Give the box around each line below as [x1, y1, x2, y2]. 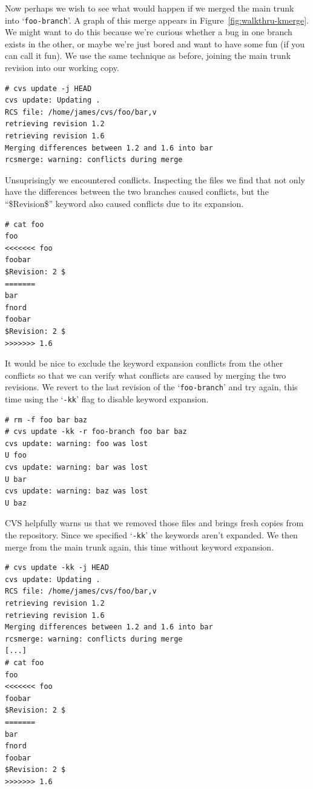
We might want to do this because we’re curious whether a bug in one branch [5, 25, 292, 38]
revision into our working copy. [5, 61, 119, 74]
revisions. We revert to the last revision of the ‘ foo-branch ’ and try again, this [5, 381, 298, 393]
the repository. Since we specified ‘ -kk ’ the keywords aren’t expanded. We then [5, 528, 298, 541]
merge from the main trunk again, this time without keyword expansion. [5, 540, 274, 553]
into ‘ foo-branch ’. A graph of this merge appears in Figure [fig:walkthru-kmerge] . [5, 13, 309, 26]
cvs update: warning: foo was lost [5, 439, 148, 448]
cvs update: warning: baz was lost [5, 487, 148, 496]
